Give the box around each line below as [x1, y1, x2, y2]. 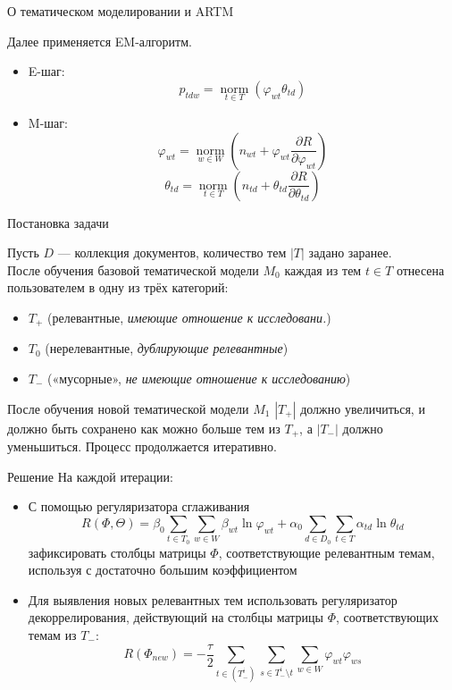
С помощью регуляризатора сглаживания [28, 497, 250, 516]
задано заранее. [308, 243, 392, 262]
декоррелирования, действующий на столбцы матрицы [28, 608, 324, 627]
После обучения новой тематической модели [7, 399, 249, 417]
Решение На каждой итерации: [7, 467, 173, 485]
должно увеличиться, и [300, 399, 425, 417]
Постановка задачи [7, 213, 109, 231]
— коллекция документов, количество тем [57, 243, 287, 262]
